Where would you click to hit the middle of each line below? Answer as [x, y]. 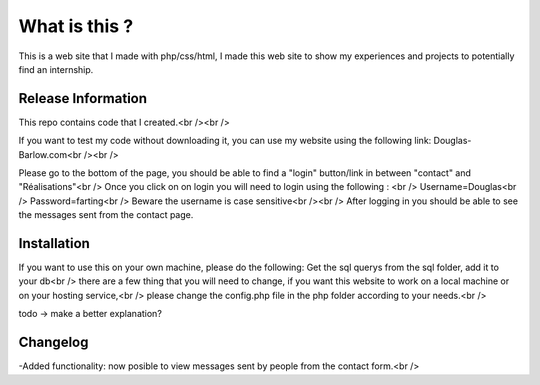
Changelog [53, 342]
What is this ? [76, 26]
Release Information [83, 98]
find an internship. [56, 69]
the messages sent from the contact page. [106, 215]
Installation [54, 243]
